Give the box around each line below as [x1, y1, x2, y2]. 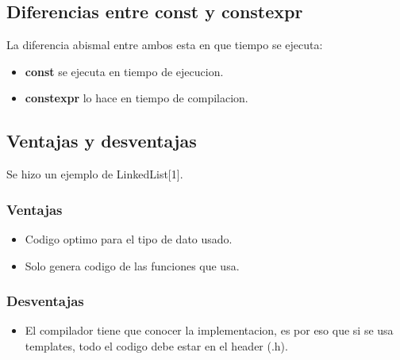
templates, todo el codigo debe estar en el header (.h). [25, 338, 288, 354]
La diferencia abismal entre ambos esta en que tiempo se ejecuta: [6, 36, 323, 53]
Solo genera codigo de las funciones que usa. [25, 257, 240, 274]
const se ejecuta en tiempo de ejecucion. [25, 63, 224, 79]
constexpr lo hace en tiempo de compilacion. [25, 90, 248, 106]
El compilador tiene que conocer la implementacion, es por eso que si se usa [25, 322, 394, 339]
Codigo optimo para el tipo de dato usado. [25, 231, 233, 247]
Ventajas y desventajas [6, 128, 197, 153]
